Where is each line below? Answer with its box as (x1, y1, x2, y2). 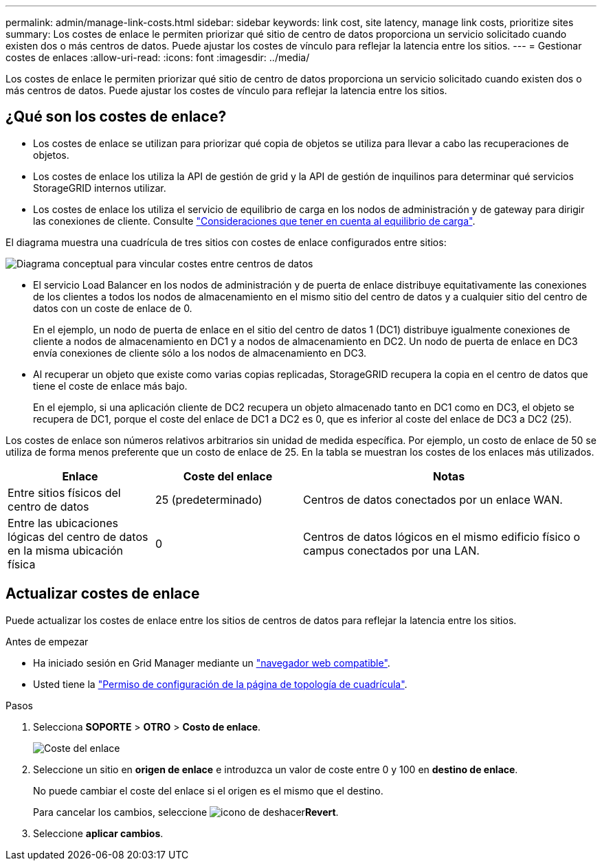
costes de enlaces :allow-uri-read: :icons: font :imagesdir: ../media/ (5, 52, 310, 63)
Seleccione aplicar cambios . (33, 827, 164, 839)
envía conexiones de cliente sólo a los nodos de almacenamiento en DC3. (33, 346, 367, 359)
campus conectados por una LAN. (303, 543, 480, 557)
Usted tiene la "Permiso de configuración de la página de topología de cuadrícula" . (33, 678, 408, 690)
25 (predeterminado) (155, 492, 263, 507)
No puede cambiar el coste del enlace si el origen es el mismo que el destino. (33, 784, 383, 797)
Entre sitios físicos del (8, 485, 121, 500)
